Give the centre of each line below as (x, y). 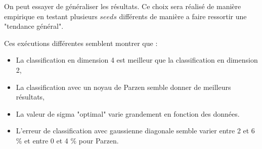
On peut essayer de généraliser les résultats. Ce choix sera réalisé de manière (123, 6)
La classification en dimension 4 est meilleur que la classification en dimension (137, 60)
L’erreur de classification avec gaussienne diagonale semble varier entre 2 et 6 (135, 131)
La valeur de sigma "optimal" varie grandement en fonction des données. (128, 113)
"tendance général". (34, 26)
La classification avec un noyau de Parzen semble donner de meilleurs (123, 87)
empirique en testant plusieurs (51, 16)
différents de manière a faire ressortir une (183, 16)
